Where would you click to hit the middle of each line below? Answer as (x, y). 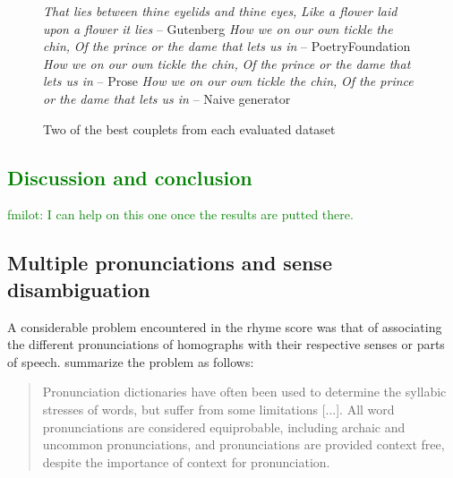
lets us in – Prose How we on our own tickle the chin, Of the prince (228, 81)
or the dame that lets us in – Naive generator (167, 98)
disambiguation (79, 289)
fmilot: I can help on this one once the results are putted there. (180, 214)
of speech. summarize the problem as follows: (131, 361)
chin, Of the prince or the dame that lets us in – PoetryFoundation (227, 46)
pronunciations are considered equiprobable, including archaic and (224, 427)
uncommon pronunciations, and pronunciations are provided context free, (244, 444)
